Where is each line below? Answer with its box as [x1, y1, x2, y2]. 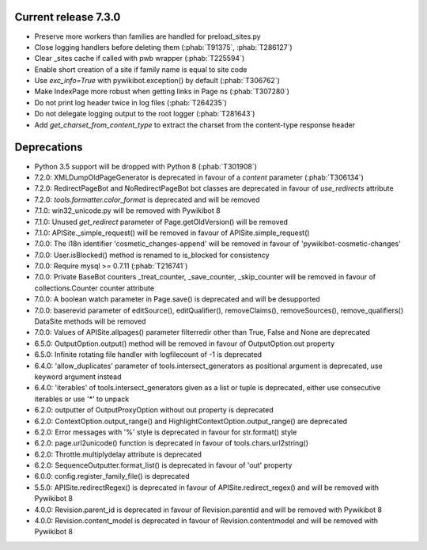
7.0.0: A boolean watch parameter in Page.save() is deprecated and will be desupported [34, 294, 320, 304]
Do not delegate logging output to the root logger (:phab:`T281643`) [34, 109, 255, 119]
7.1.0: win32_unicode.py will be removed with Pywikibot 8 [34, 206, 221, 215]
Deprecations [14, 141, 83, 154]
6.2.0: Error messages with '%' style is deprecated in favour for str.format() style [34, 427, 297, 437]
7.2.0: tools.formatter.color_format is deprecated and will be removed [34, 195, 260, 204]
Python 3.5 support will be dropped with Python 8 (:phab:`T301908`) [34, 161, 257, 171]
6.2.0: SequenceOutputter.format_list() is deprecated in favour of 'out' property [34, 461, 293, 470]
